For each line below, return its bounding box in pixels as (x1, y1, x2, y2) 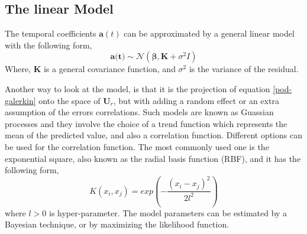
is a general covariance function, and (43, 63, 176, 75)
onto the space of (38, 94, 101, 106)
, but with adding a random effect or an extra (113, 94, 279, 106)
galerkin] (5, 94, 36, 106)
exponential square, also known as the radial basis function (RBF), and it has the (5, 152, 301, 164)
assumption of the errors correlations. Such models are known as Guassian (5, 106, 274, 118)
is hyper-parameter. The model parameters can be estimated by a (49, 206, 287, 219)
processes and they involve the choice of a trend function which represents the (5, 117, 287, 129)
